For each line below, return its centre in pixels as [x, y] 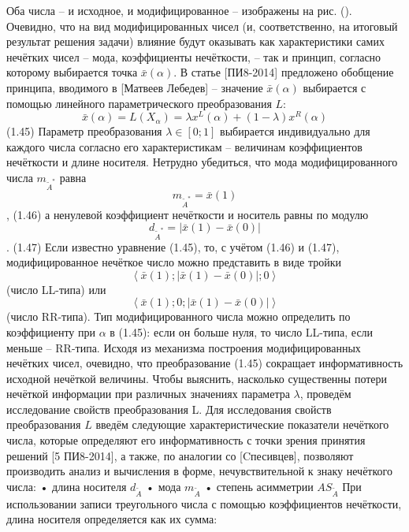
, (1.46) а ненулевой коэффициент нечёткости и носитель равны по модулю [188, 214]
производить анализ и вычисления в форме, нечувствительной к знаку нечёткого [199, 471]
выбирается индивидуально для [295, 131]
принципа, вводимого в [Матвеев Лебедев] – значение [135, 87]
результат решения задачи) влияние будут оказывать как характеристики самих [195, 41]
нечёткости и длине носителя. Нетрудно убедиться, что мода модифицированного [202, 162]
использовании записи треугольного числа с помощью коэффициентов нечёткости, [204, 503]
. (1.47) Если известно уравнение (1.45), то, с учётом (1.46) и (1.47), [173, 246]
